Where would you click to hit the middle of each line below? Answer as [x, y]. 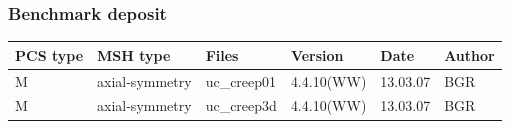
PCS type [49, 54]
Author [469, 54]
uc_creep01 [241, 80]
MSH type [134, 54]
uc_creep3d [241, 105]
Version [317, 54]
